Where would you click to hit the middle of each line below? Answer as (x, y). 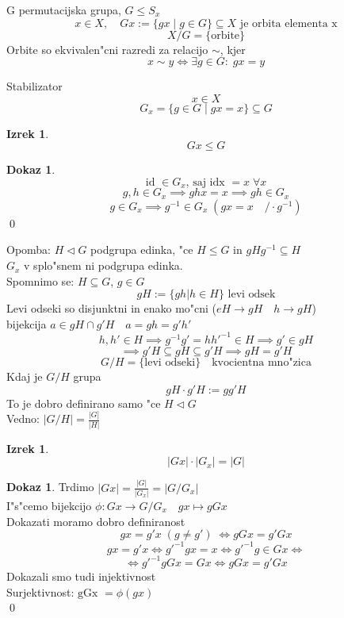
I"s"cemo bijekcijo (49, 505)
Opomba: (29, 250)
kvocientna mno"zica (262, 362)
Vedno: (23, 418)
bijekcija (27, 323)
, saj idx (205, 182)
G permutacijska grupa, (64, 10)
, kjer (233, 49)
